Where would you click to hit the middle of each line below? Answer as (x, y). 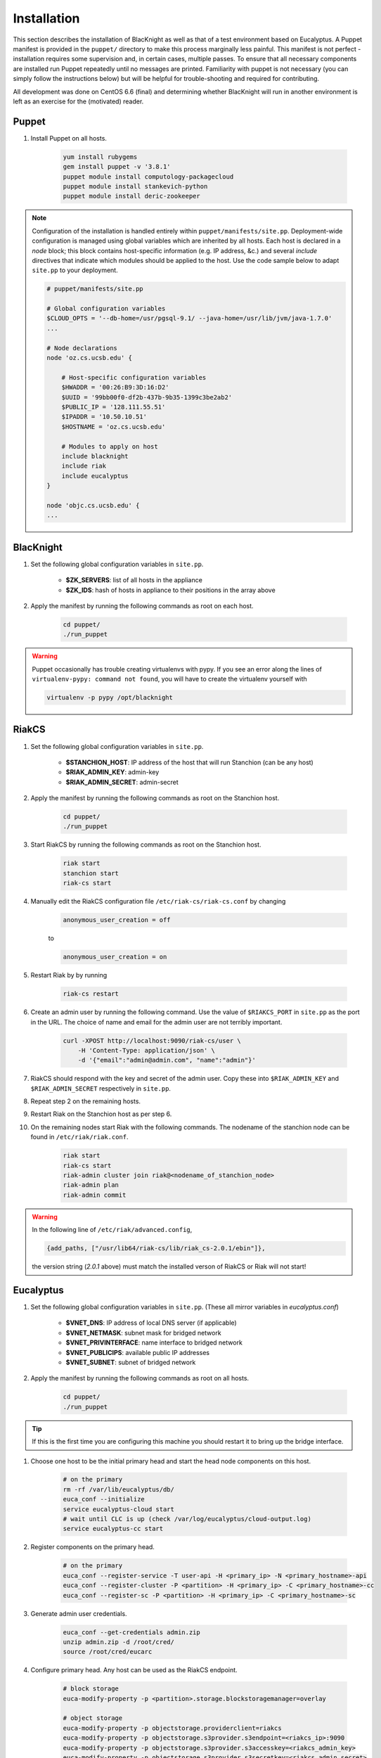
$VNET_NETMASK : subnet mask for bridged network (143, 1333)
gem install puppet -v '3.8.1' (117, 167)
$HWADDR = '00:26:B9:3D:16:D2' (115, 387)
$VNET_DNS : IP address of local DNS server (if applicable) (151, 1323)
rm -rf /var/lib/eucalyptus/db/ (119, 1489)
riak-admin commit (95, 1195)
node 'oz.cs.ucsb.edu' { (90, 358)
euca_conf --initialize (104, 1499)
